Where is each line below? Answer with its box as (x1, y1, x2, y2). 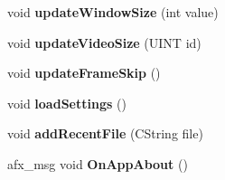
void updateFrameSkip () (7, 63, 161, 82)
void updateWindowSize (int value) (7, 3, 219, 21)
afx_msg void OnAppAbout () (7, 154, 188, 173)
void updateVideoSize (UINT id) (7, 33, 202, 52)
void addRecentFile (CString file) (7, 124, 203, 143)
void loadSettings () (7, 93, 127, 112)
